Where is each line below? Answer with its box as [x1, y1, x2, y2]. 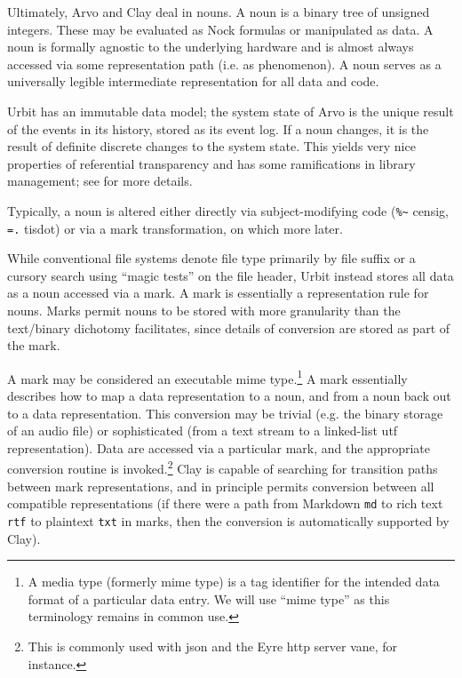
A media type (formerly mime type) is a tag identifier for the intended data [28, 572, 440, 591]
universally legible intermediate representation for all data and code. [7, 72, 379, 91]
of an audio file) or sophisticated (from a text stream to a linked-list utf [7, 421, 398, 440]
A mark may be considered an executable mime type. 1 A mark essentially [7, 366, 408, 387]
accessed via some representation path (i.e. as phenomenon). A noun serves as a [7, 54, 442, 73]
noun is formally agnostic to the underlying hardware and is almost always [7, 37, 414, 56]
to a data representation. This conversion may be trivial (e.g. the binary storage [7, 403, 443, 422]
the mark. [7, 336, 60, 355]
